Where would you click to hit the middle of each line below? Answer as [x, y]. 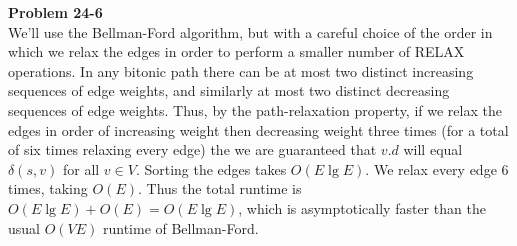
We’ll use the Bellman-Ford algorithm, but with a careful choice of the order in [250, 31]
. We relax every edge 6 [437, 168]
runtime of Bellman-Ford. [180, 227]
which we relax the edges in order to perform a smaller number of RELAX [236, 51]
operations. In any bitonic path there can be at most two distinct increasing [241, 70]
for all [81, 168]
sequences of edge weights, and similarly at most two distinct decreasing [229, 90]
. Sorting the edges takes [211, 168]
